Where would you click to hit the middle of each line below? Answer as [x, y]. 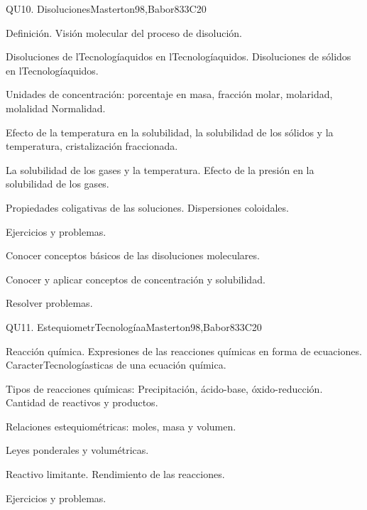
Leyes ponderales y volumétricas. [77, 450]
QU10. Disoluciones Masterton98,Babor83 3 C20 [106, 9]
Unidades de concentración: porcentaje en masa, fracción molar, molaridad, [169, 94]
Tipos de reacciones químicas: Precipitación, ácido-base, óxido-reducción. [164, 388]
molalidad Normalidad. [56, 108]
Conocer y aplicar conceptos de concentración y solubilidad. [136, 279]
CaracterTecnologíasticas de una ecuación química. [116, 365]
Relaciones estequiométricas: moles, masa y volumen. [121, 426]
